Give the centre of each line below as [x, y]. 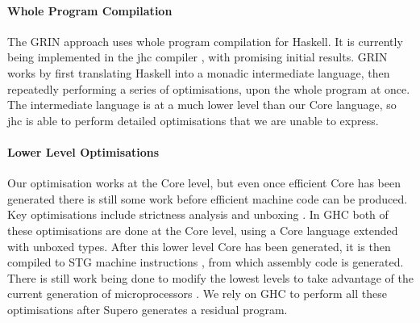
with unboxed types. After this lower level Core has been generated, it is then [199, 246]
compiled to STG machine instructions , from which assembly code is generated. [206, 262]
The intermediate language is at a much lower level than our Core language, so [202, 105]
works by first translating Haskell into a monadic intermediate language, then [199, 72]
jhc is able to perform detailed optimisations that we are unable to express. [193, 120]
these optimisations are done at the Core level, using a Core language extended [203, 230]
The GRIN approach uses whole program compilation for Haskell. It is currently [205, 41]
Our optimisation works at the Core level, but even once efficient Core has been [204, 183]
